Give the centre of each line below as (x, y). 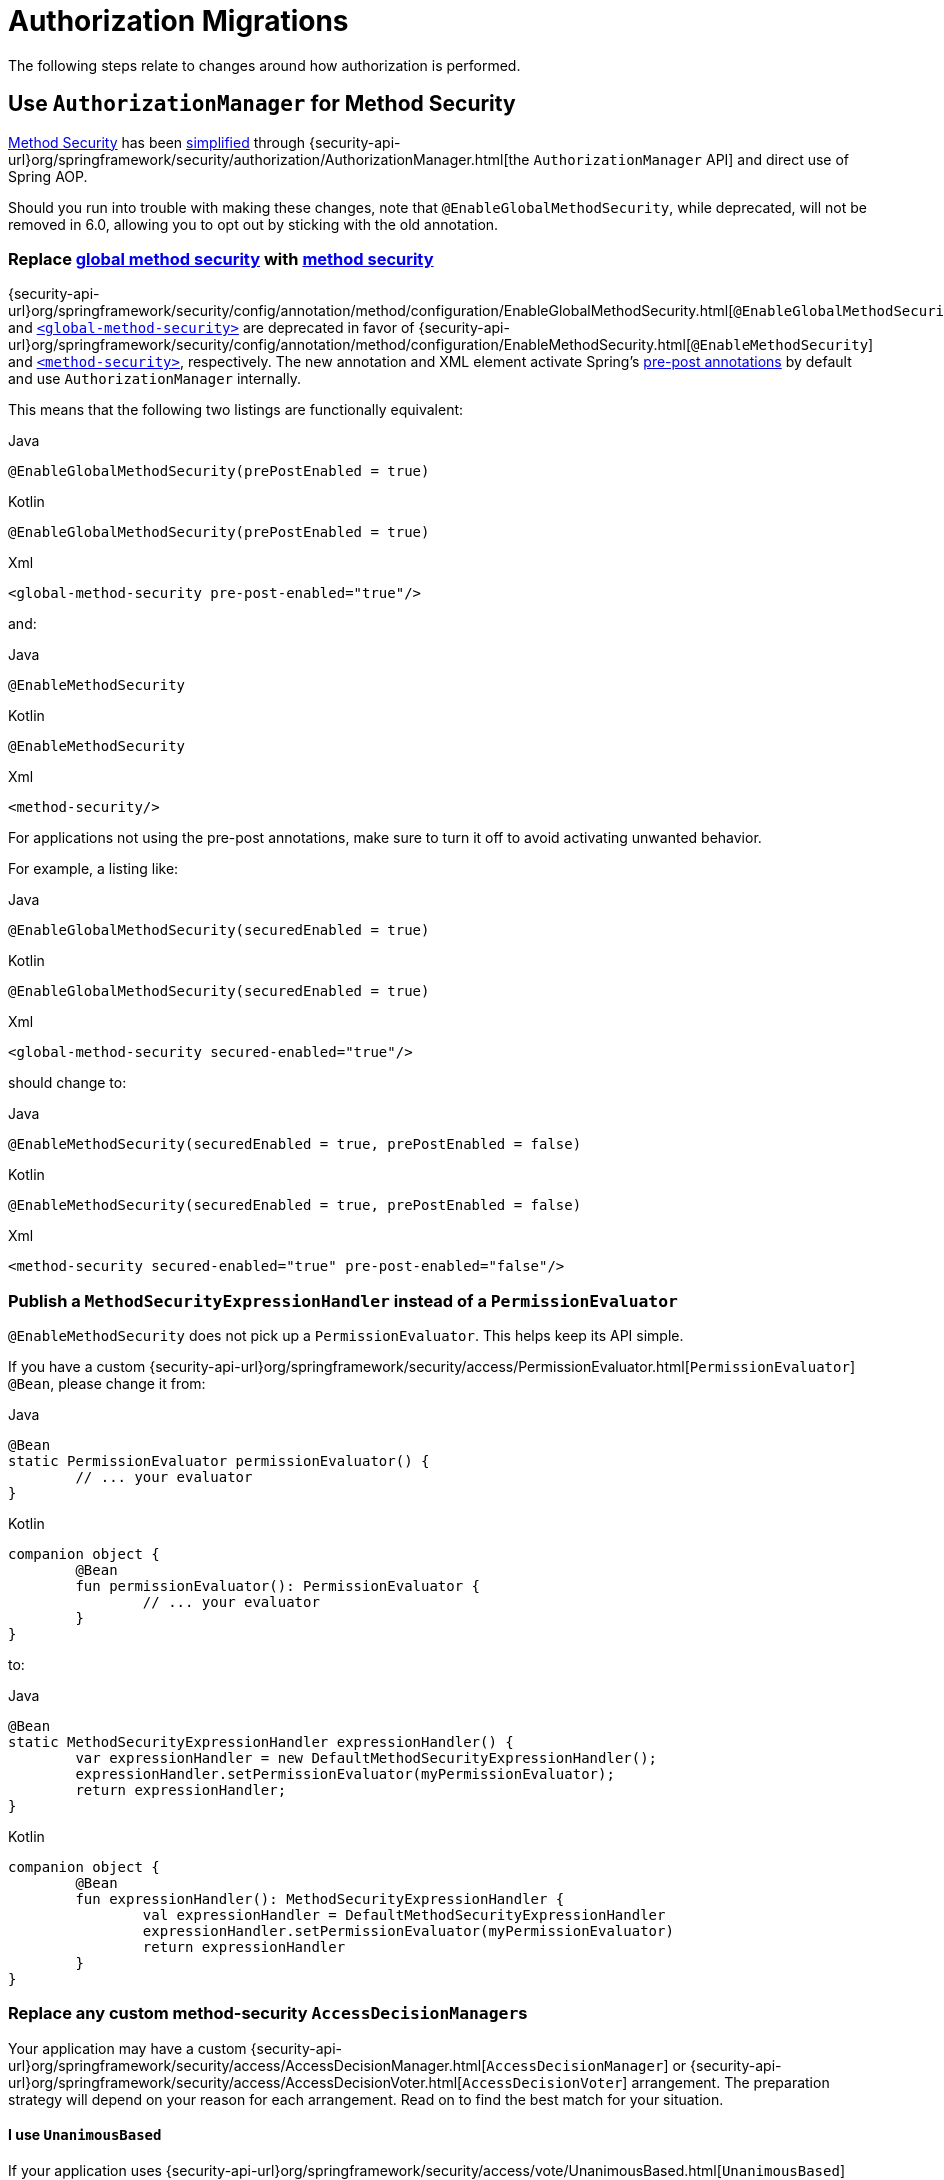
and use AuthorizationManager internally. (154, 379)
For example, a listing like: (93, 869)
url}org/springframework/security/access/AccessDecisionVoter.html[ (235, 2082)
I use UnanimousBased (85, 2135)
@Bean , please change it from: (107, 1384)
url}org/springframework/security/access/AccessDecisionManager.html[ (247, 2065)
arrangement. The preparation (730, 2082)
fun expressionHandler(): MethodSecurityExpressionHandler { (320, 1899)
